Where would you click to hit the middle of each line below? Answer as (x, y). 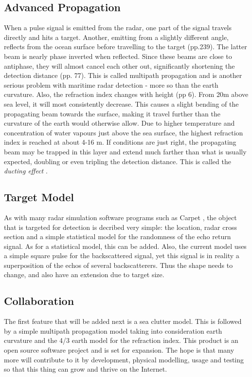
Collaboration (39, 301)
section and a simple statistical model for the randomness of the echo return (117, 236)
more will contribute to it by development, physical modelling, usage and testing (124, 359)
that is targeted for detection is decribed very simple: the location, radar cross (120, 227)
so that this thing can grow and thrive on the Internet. (86, 369)
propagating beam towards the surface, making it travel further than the (112, 113)
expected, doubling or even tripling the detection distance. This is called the (117, 161)
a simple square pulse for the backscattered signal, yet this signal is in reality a (122, 255)
